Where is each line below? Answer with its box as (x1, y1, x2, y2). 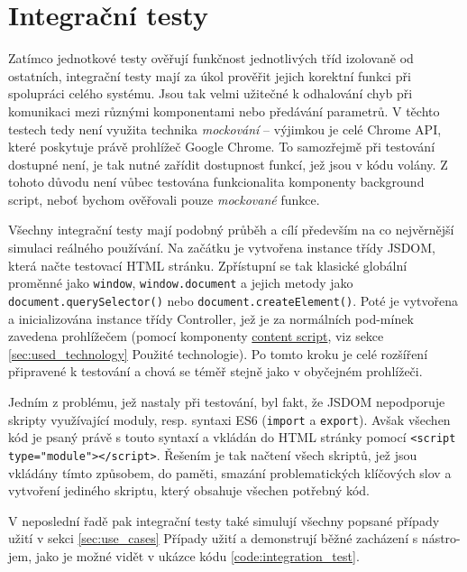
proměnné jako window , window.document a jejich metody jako (8, 273, 353, 292)
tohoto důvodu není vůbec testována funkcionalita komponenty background (8, 172, 425, 191)
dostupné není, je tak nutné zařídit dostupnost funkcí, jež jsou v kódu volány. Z (8, 154, 448, 173)
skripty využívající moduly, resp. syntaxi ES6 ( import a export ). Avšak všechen (8, 410, 451, 429)
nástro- (421, 529, 461, 548)
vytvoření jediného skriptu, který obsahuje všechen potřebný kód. (8, 481, 371, 500)
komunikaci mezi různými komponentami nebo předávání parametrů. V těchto (8, 101, 440, 120)
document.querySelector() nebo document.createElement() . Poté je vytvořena (8, 291, 459, 309)
